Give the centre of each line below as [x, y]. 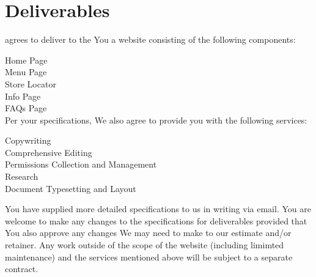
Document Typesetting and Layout [71, 188]
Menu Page [26, 72]
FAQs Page [26, 108]
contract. [22, 269]
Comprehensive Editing [49, 152]
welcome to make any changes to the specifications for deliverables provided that [156, 220]
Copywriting [28, 140]
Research [22, 176]
